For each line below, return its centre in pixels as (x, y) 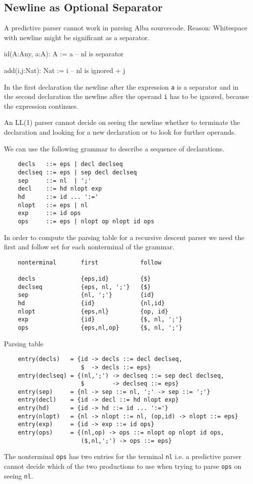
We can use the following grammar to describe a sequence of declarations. (114, 148)
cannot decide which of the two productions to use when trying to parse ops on (123, 466)
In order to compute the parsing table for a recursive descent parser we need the (124, 237)
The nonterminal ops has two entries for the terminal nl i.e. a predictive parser (123, 456)
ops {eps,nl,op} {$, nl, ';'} (100, 327)
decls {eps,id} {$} (84, 279)
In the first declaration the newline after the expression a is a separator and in (121, 86)
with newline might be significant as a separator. (77, 37)
